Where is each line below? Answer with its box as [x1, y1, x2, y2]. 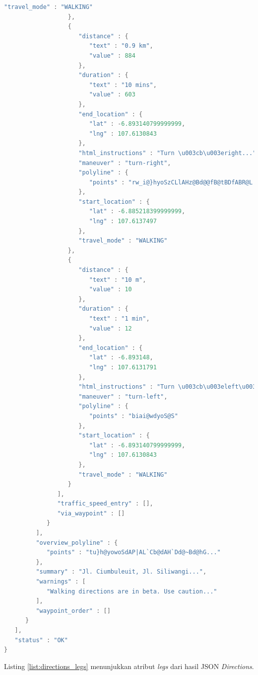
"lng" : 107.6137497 [89, 218, 157, 225]
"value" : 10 [89, 286, 132, 293]
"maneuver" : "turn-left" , [78, 393, 168, 400]
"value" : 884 [89, 52, 135, 59]
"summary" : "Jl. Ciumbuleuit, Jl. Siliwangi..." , [36, 568, 207, 576]
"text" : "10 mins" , [89, 81, 157, 88]
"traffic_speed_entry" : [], [57, 500, 153, 507]
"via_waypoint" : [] [57, 509, 125, 517]
